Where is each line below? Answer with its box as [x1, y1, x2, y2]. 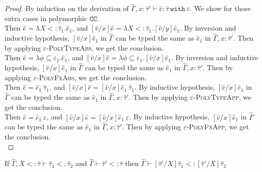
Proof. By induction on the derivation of [5, 3, 129, 14]
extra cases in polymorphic [5, 13, 87, 23]
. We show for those [190, 3, 251, 14]
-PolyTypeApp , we [193, 92, 251, 102]
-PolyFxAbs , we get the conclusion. [36, 72, 147, 82]
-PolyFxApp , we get [186, 121, 249, 132]
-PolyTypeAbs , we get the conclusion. [46, 42, 164, 53]
